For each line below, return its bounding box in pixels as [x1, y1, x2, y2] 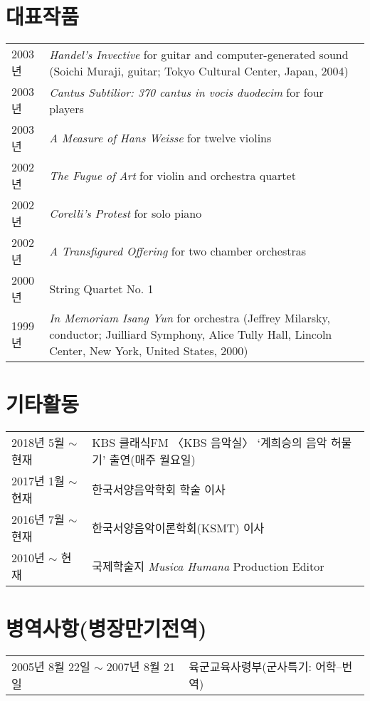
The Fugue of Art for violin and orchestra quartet [49, 167, 296, 184]
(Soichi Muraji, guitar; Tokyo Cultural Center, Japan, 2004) [49, 62, 349, 79]
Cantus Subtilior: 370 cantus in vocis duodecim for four [49, 83, 324, 100]
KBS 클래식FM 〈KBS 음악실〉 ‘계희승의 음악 [92, 434, 327, 451]
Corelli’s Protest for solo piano [49, 205, 202, 222]
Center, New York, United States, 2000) [49, 342, 248, 359]
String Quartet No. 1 [49, 280, 154, 297]
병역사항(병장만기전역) [6, 613, 207, 643]
